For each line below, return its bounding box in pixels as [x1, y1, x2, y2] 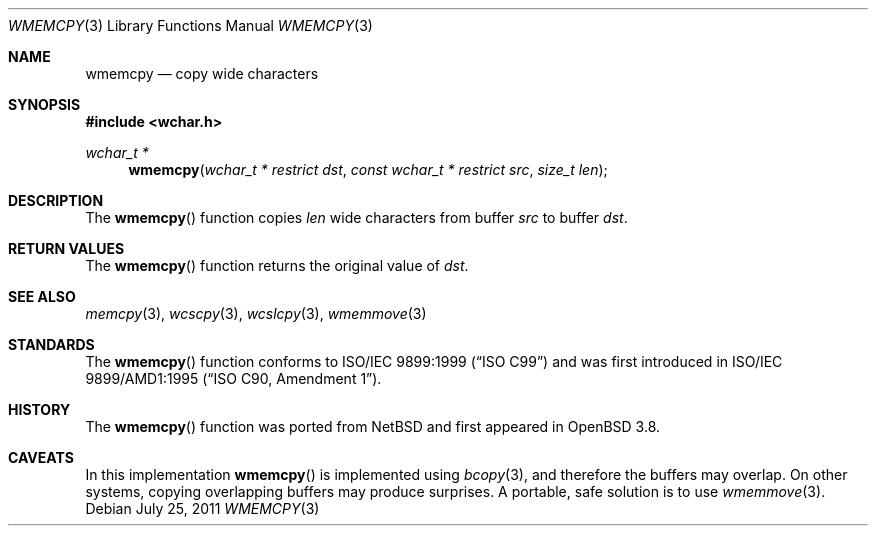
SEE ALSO [8, 288, 76, 305]
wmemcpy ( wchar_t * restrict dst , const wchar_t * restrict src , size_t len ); [128, 161, 608, 178]
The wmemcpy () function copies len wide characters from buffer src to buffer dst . [85, 209, 628, 226]
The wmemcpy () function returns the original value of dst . [85, 257, 469, 274]
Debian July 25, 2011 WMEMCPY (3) [85, 500, 320, 517]
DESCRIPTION [8, 192, 104, 209]
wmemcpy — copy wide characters [85, 65, 319, 82]
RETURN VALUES [8, 240, 125, 257]
